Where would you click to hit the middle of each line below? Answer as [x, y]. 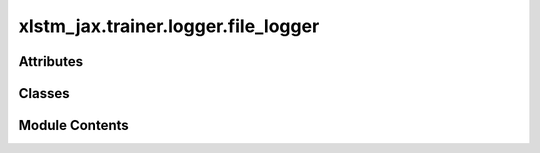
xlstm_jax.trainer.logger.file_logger [169, 26]
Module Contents [73, 125]
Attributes [51, 61]
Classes [44, 93]
